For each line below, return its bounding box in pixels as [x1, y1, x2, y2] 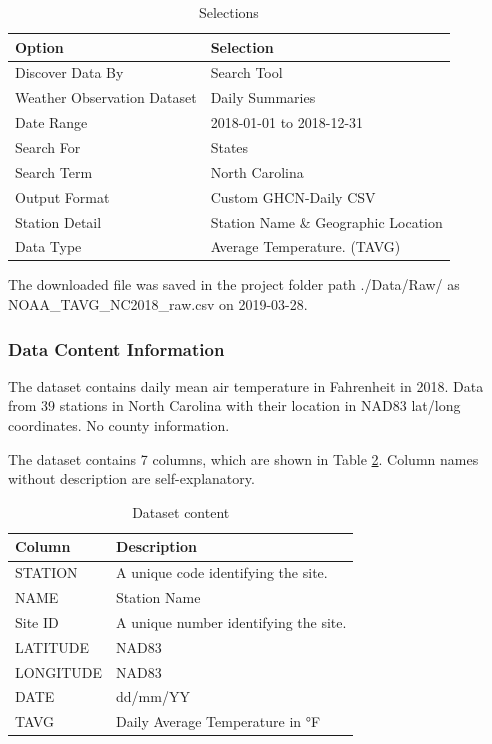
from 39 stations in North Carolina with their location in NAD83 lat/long [8, 395, 461, 416]
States [210, 136, 249, 157]
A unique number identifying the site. [116, 611, 347, 632]
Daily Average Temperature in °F [116, 711, 321, 732]
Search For [15, 136, 81, 157]
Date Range [15, 112, 88, 133]
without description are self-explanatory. [8, 468, 255, 489]
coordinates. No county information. [8, 415, 230, 436]
